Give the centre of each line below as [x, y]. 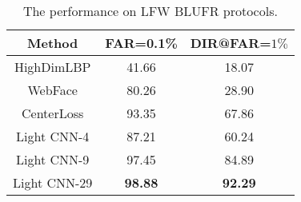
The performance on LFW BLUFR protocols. [150, 11]
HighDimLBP [52, 67]
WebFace [52, 90]
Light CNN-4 [53, 136]
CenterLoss [53, 113]
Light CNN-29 [53, 182]
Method [53, 43]
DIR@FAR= [231, 43]
